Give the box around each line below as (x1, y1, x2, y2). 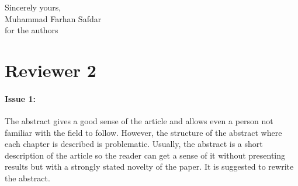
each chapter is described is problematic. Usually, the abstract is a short (5, 138, 263, 150)
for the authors (5, 24, 58, 36)
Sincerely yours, (5, 1, 61, 13)
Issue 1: (5, 92, 36, 104)
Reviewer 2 (5, 58, 96, 82)
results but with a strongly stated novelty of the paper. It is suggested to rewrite (5, 160, 294, 173)
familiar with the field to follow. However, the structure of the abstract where (5, 126, 282, 138)
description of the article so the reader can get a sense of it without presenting (5, 149, 286, 161)
